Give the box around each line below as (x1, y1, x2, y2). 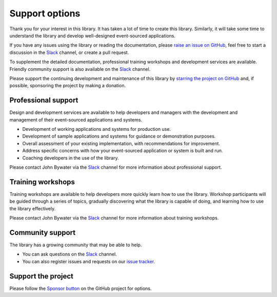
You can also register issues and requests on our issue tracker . (22, 258, 155, 264)
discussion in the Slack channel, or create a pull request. (9, 49, 129, 55)
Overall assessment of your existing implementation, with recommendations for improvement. (22, 140, 221, 146)
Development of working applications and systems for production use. (22, 126, 171, 132)
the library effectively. (9, 205, 56, 211)
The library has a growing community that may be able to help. (9, 242, 142, 248)
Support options (9, 8, 81, 19)
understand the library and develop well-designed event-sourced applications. (9, 32, 176, 38)
